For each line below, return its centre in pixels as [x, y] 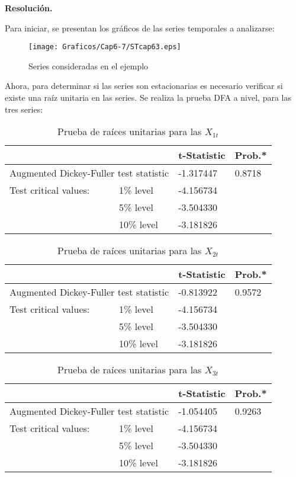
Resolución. [29, 8]
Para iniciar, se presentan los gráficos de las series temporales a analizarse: [140, 28]
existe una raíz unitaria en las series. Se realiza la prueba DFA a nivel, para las [148, 97]
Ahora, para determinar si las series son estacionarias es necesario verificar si [144, 86]
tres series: [24, 109]
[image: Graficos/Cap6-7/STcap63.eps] [105, 47]
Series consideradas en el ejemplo [89, 65]
